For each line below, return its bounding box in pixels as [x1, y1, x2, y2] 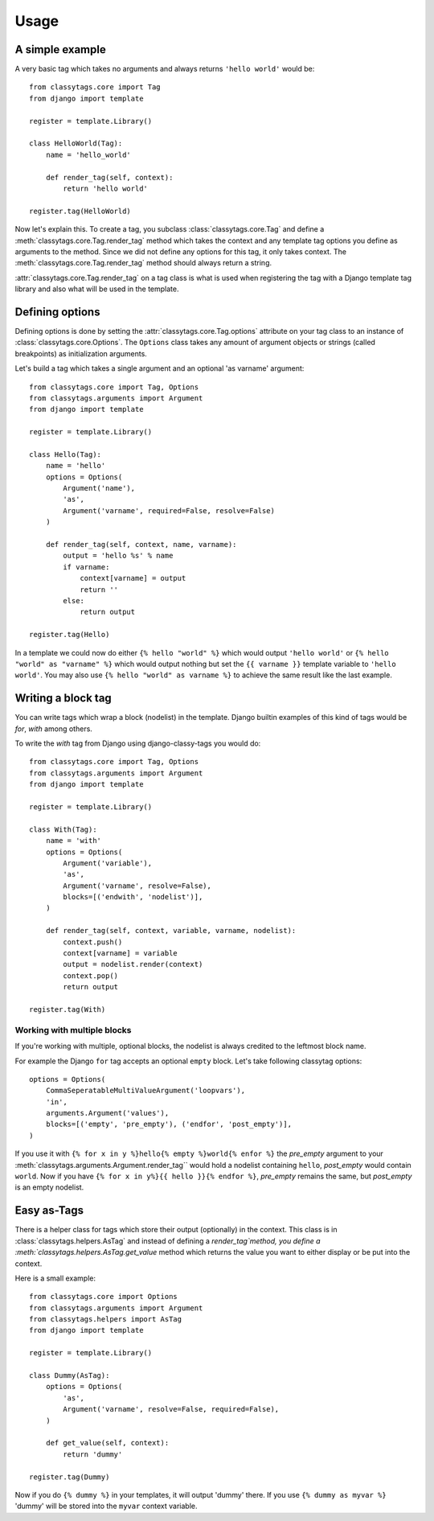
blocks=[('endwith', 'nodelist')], [63, 893, 203, 902]
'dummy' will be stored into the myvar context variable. [14, 1501, 198, 1511]
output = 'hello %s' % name [63, 551, 174, 561]
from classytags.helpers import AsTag [29, 1315, 182, 1324]
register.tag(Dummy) [29, 1472, 110, 1482]
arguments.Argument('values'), [45, 1108, 170, 1118]
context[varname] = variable [63, 949, 178, 958]
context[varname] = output [80, 573, 186, 583]
